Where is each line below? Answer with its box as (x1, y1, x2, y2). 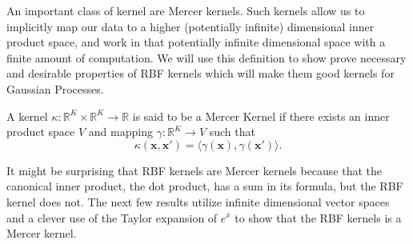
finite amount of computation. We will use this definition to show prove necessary (6, 49, 407, 66)
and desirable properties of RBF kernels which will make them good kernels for (6, 65, 395, 82)
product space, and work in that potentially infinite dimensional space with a (6, 34, 386, 50)
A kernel (6, 107, 48, 124)
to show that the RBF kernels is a (235, 209, 402, 226)
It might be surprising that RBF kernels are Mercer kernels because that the (6, 162, 383, 178)
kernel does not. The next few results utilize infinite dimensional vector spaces (6, 193, 390, 210)
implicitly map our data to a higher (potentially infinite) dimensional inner (6, 18, 375, 34)
